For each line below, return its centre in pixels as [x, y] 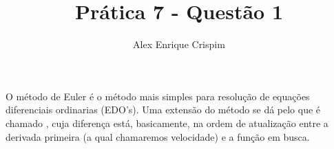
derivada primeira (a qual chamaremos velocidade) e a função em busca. [158, 136]
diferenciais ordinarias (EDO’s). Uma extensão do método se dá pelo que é [163, 110]
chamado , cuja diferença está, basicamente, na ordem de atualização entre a [167, 123]
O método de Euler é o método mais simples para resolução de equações [158, 96]
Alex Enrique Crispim [179, 44]
